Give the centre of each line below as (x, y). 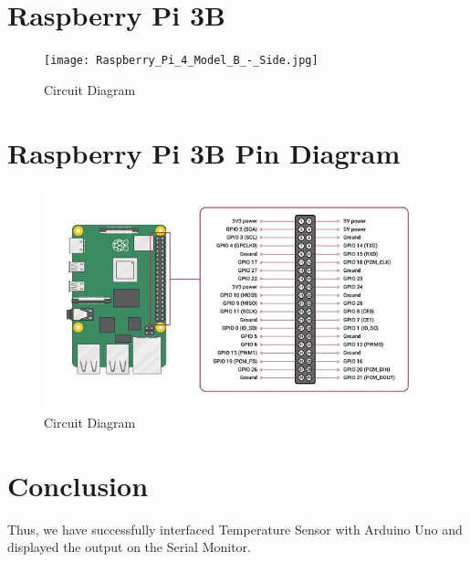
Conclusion (78, 485)
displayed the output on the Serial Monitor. (129, 547)
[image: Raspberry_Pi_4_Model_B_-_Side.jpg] (181, 61)
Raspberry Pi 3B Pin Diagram (204, 152)
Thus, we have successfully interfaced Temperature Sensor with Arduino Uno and (235, 529)
